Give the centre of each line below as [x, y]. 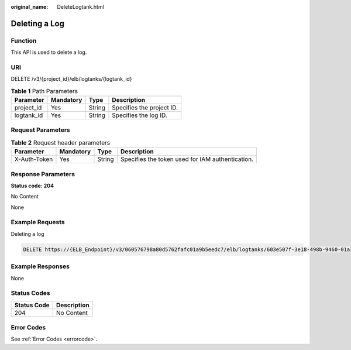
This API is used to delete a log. [49, 52]
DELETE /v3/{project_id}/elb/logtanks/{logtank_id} [71, 79]
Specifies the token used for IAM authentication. [187, 159]
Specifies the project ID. [145, 108]
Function [24, 40]
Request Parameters [40, 130]
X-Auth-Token [34, 159]
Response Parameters [43, 174]
